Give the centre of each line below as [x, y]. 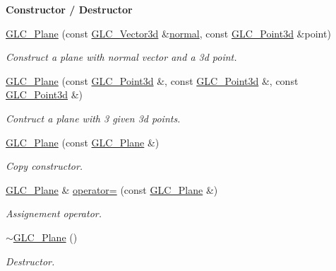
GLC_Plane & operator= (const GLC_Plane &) [112, 189]
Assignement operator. [54, 213]
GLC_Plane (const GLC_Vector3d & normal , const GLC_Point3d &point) [168, 33]
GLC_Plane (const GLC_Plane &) [83, 142]
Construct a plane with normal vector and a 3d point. [121, 57]
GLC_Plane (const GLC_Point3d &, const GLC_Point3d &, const [152, 80]
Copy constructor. [44, 166]
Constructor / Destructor [69, 9]
